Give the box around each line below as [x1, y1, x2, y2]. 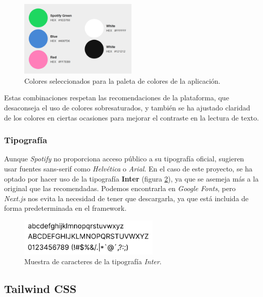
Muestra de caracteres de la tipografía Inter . [24, 256, 162, 267]
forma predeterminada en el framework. [4, 203, 127, 213]
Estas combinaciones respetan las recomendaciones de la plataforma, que [4, 92, 229, 103]
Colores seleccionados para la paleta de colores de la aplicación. [24, 75, 221, 86]
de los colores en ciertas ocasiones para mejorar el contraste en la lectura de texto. [4, 112, 259, 123]
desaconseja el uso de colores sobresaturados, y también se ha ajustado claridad [4, 102, 250, 113]
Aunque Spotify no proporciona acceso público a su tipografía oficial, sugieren [4, 153, 244, 164]
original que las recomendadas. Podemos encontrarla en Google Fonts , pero [4, 183, 236, 194]
